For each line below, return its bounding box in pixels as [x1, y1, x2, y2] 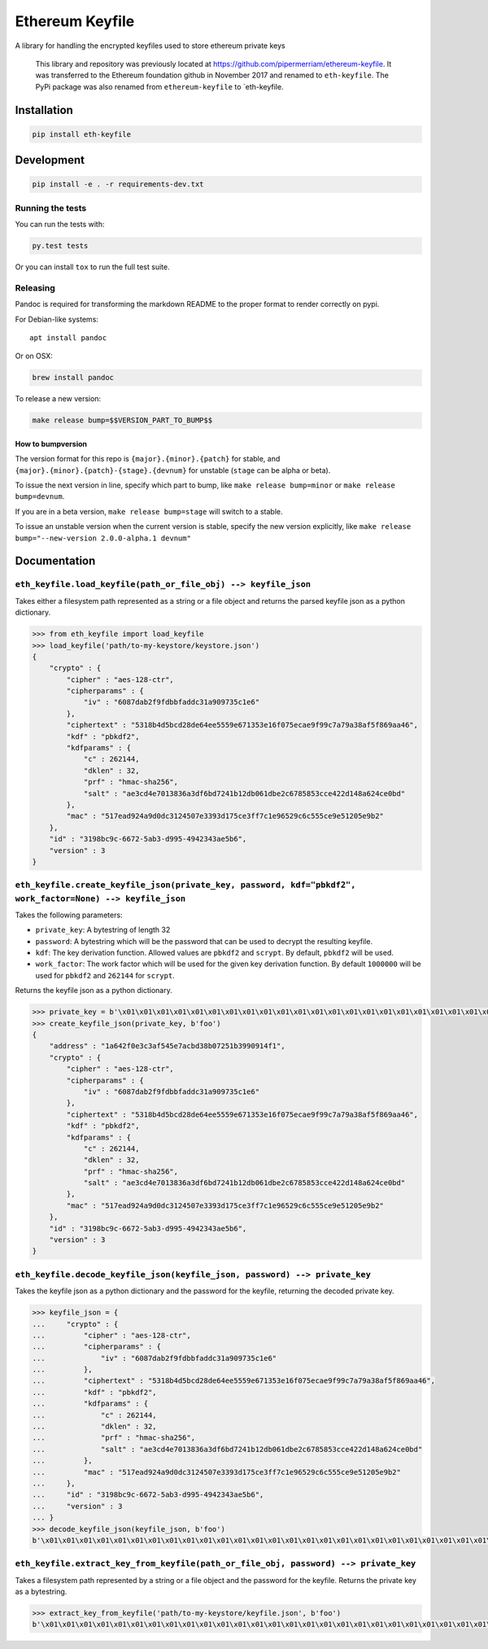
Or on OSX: [15, 351, 53, 361]
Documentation [15, 554, 96, 568]
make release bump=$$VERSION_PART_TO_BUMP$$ [32, 416, 213, 425]
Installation [15, 103, 73, 117]
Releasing [15, 282, 56, 293]
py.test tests [32, 241, 89, 251]
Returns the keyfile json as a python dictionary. [15, 986, 172, 995]
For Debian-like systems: [15, 314, 99, 324]
